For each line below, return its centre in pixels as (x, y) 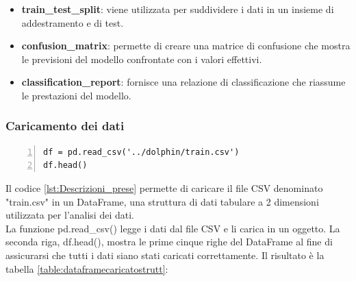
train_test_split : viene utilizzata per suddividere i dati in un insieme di (178, 9)
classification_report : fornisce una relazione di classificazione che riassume (183, 82)
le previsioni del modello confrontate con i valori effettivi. (142, 59)
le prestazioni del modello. (76, 95)
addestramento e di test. (73, 22)
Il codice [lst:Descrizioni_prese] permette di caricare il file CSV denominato (164, 187)
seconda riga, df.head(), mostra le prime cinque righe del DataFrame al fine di (169, 242)
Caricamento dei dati (65, 126)
